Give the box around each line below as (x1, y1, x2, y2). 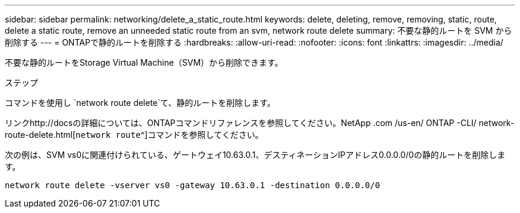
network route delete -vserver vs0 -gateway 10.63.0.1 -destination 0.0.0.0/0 (5, 180, 381, 190)
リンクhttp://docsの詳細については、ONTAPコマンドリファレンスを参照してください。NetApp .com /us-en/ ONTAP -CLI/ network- (5, 118, 515, 128)
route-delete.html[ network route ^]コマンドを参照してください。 (5, 130, 264, 140)
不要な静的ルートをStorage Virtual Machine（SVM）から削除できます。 (5, 57, 283, 67)
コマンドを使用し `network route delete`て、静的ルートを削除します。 (5, 98, 275, 108)
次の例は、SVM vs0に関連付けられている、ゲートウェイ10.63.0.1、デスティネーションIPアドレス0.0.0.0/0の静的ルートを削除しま (5, 150, 506, 160)
